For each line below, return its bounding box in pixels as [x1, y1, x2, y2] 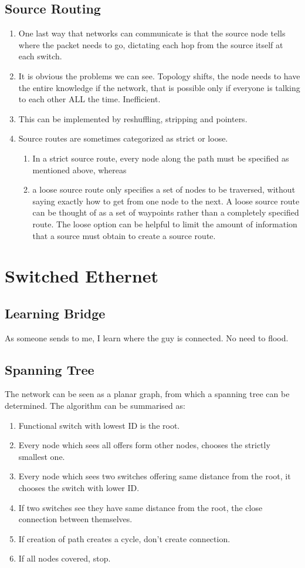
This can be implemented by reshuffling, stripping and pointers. [18, 112, 248, 125]
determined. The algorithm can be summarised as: [5, 399, 185, 412]
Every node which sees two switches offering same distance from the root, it [18, 470, 291, 482]
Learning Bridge [5, 304, 106, 322]
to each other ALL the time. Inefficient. [18, 93, 161, 105]
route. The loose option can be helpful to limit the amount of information [32, 217, 297, 230]
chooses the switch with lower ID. [18, 482, 140, 494]
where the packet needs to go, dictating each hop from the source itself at [18, 38, 283, 51]
